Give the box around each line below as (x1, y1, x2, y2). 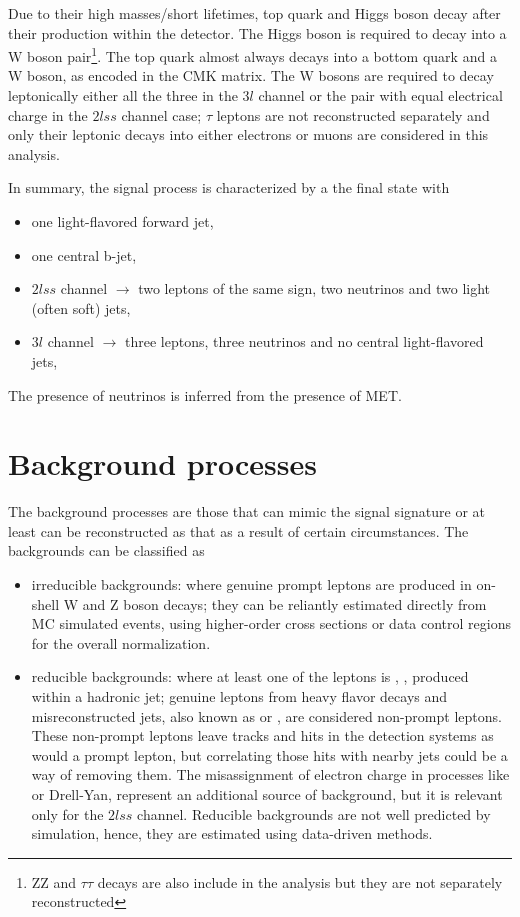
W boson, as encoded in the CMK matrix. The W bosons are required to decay (8, 65, 494, 86)
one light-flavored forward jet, (31, 211, 214, 231)
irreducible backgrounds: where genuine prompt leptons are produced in (31, 574, 472, 595)
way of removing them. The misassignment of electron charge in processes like (31, 764, 510, 785)
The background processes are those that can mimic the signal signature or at (8, 501, 486, 522)
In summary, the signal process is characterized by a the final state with (8, 177, 450, 198)
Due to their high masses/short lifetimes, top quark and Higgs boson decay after (8, 3, 501, 23)
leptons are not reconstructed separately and (216, 104, 490, 125)
